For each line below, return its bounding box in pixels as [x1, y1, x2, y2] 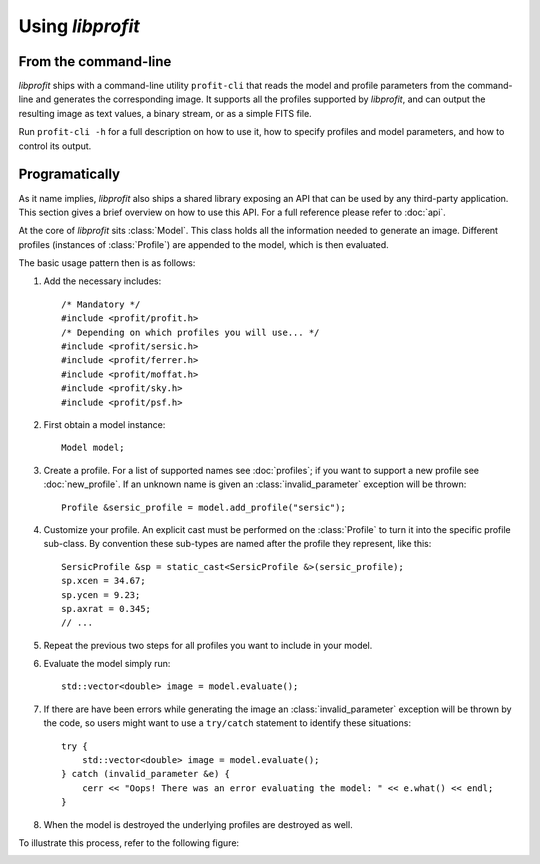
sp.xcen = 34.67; [61, 575, 146, 587]
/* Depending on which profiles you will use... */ [61, 326, 320, 338]
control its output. [18, 140, 92, 152]
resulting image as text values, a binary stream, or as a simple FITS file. [18, 107, 312, 119]
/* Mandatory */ [61, 298, 141, 310]
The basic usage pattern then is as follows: [18, 257, 196, 269]
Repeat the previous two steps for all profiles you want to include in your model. [43, 639, 373, 651]
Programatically [18, 166, 120, 183]
